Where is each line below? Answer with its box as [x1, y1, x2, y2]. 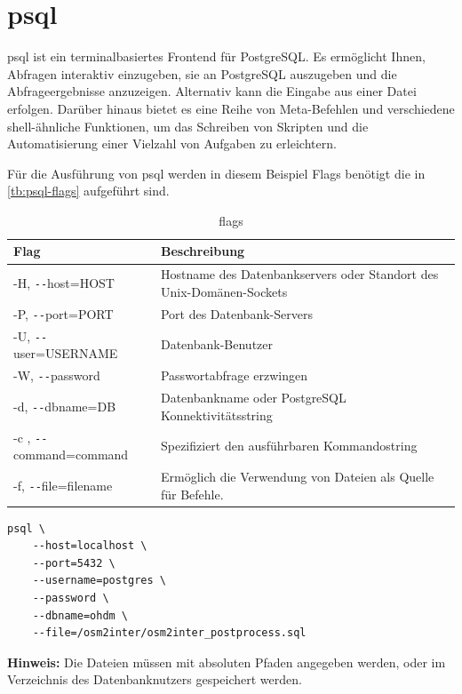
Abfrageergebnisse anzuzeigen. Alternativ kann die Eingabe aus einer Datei [7, 82, 417, 100]
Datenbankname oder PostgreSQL [160, 388, 346, 407]
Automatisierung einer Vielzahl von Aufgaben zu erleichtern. [7, 134, 337, 153]
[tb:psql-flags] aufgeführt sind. [7, 181, 170, 200]
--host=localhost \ [32, 539, 147, 553]
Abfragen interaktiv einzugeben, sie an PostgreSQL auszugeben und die [7, 64, 397, 83]
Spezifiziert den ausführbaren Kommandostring [160, 436, 418, 455]
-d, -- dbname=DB [13, 396, 116, 415]
